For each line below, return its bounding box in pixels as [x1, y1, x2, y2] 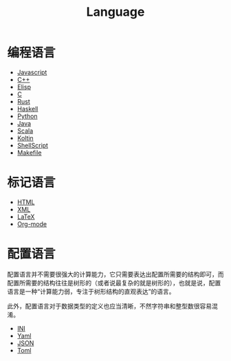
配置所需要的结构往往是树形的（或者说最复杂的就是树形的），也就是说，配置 [7, 278, 221, 287]
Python [16, 111, 38, 120]
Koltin [16, 133, 34, 142]
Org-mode [16, 219, 47, 228]
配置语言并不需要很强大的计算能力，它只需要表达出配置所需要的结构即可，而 [7, 270, 224, 278]
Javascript [16, 68, 47, 76]
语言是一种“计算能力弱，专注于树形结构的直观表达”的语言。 [7, 287, 175, 296]
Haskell [16, 105, 38, 113]
